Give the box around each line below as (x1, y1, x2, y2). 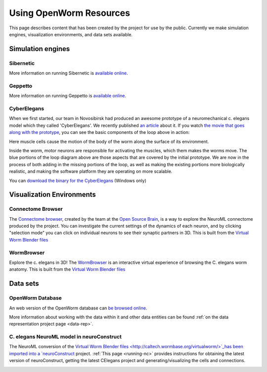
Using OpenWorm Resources (9, 7, 131, 18)
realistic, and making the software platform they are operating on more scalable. (9, 169, 173, 175)
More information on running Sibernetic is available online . (9, 70, 128, 76)
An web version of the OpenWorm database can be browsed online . (9, 305, 147, 311)
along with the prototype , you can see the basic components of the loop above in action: (9, 129, 190, 135)
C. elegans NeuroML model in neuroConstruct (9, 333, 122, 340)
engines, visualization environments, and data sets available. (9, 31, 133, 37)
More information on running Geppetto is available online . (9, 93, 127, 99)
